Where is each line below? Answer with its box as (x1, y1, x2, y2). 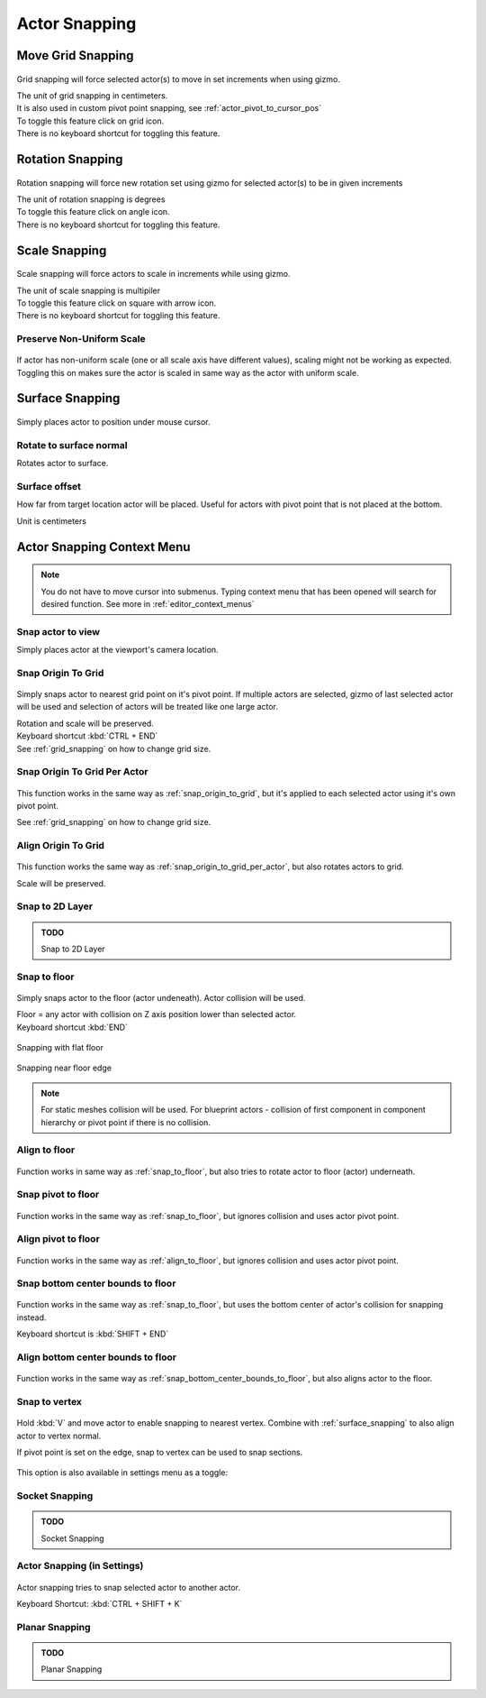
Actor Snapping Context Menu (16, 539, 191, 555)
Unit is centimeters (16, 515, 87, 527)
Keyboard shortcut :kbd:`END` (16, 1022, 128, 1033)
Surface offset (16, 480, 81, 492)
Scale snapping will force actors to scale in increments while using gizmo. (16, 269, 291, 280)
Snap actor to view (16, 625, 101, 638)
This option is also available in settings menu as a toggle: (16, 1467, 229, 1478)
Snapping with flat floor (16, 1042, 103, 1053)
